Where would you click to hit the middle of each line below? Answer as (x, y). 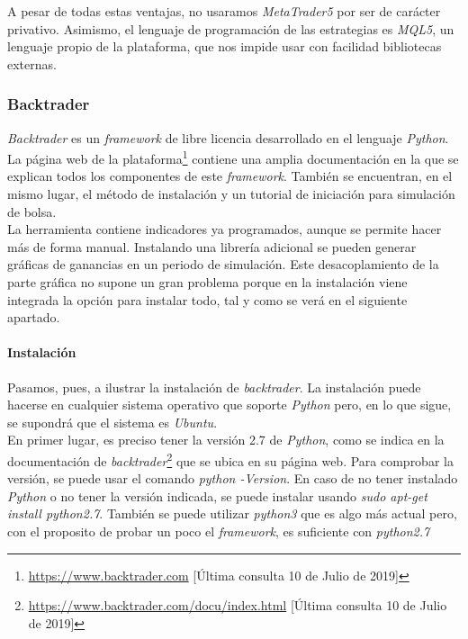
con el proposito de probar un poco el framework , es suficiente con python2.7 (219, 531)
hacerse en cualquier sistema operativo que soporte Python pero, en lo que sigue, (229, 405)
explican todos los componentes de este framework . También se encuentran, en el (230, 176)
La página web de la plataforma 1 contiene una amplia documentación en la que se (233, 157)
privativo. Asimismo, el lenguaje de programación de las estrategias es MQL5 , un (231, 28)
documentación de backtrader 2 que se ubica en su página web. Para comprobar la (230, 459)
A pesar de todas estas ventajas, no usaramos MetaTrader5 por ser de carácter (224, 11)
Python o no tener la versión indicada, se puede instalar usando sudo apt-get (217, 495)
